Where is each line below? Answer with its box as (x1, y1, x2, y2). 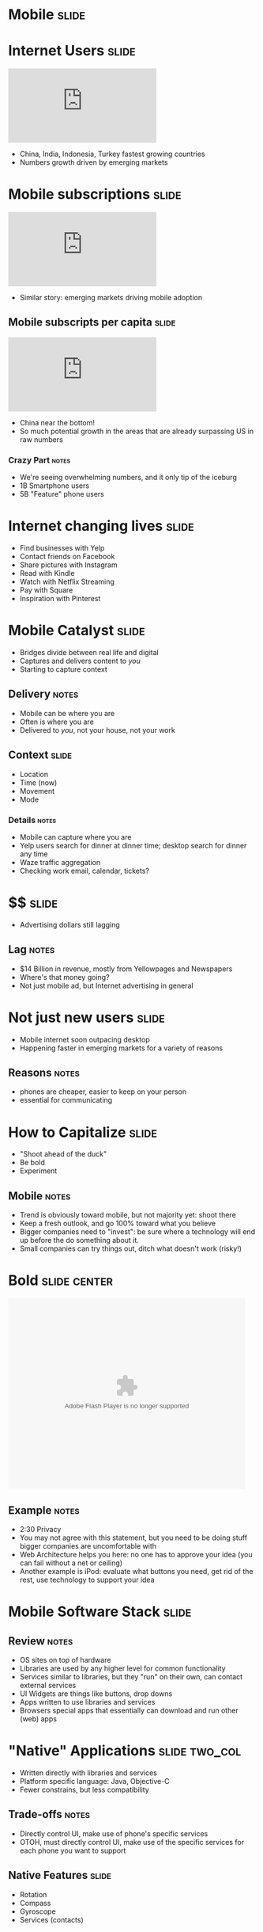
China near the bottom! (19, 417, 96, 427)
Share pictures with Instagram (19, 560, 118, 570)
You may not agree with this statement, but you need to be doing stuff (19, 1533, 247, 1542)
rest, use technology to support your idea (19, 1575, 156, 1584)
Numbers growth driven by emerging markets (19, 158, 168, 167)
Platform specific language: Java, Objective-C (19, 1776, 170, 1785)
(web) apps (19, 1713, 58, 1724)
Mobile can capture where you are (19, 832, 132, 841)
